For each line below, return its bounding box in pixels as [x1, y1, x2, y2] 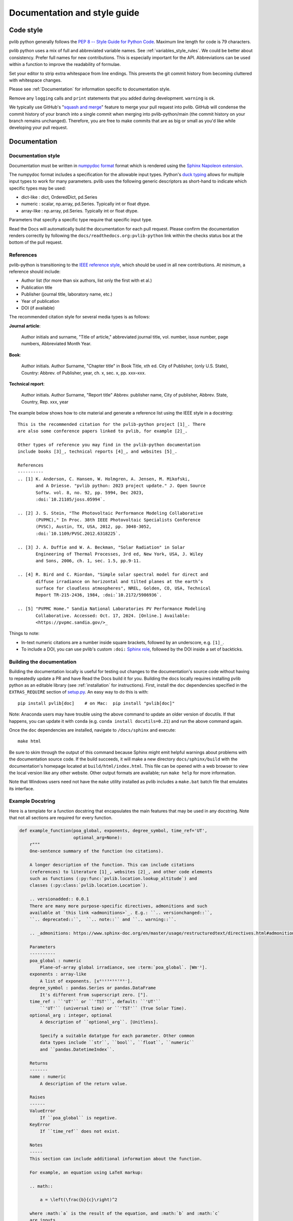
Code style [9, 26, 43, 34]
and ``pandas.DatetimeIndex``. [40, 1047, 115, 1052]
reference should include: [9, 269, 61, 274]
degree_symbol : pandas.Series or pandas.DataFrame [29, 985, 156, 991]
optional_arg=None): [73, 835, 123, 840]
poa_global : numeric [29, 958, 82, 963]
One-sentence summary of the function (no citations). [29, 848, 164, 854]
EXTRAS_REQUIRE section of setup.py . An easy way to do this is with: [9, 689, 148, 695]
